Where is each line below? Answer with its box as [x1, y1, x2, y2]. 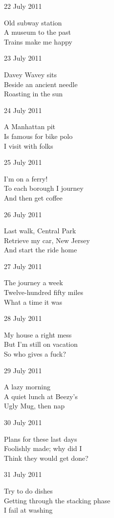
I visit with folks [4, 140, 53, 151]
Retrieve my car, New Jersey [4, 235, 90, 245]
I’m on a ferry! [4, 173, 48, 183]
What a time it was [4, 296, 63, 307]
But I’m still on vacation [4, 339, 78, 349]
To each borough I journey [4, 183, 84, 193]
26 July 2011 [4, 209, 42, 219]
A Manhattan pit [4, 121, 56, 132]
